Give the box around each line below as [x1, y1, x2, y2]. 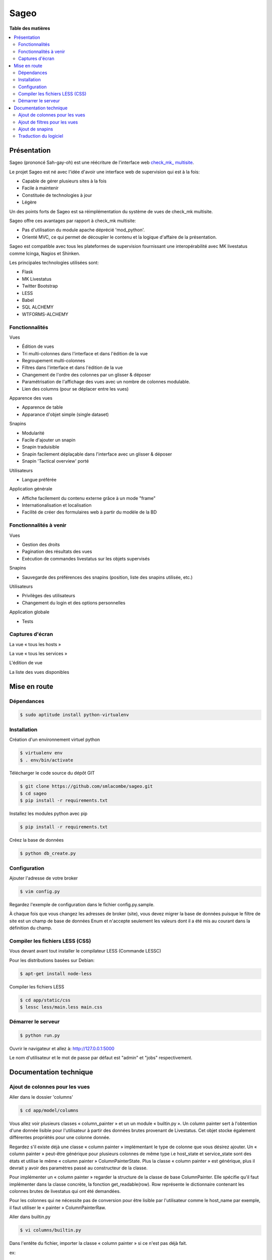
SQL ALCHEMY [22, 304, 54, 310]
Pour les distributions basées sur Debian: [9, 957, 95, 963]
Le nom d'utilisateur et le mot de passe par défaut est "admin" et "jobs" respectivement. [9, 1055, 192, 1061]
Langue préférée [22, 476, 57, 482]
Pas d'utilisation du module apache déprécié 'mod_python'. [22, 227, 145, 233]
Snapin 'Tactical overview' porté [22, 458, 89, 464]
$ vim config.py [20, 889, 60, 894]
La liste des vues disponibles [9, 669, 70, 675]
